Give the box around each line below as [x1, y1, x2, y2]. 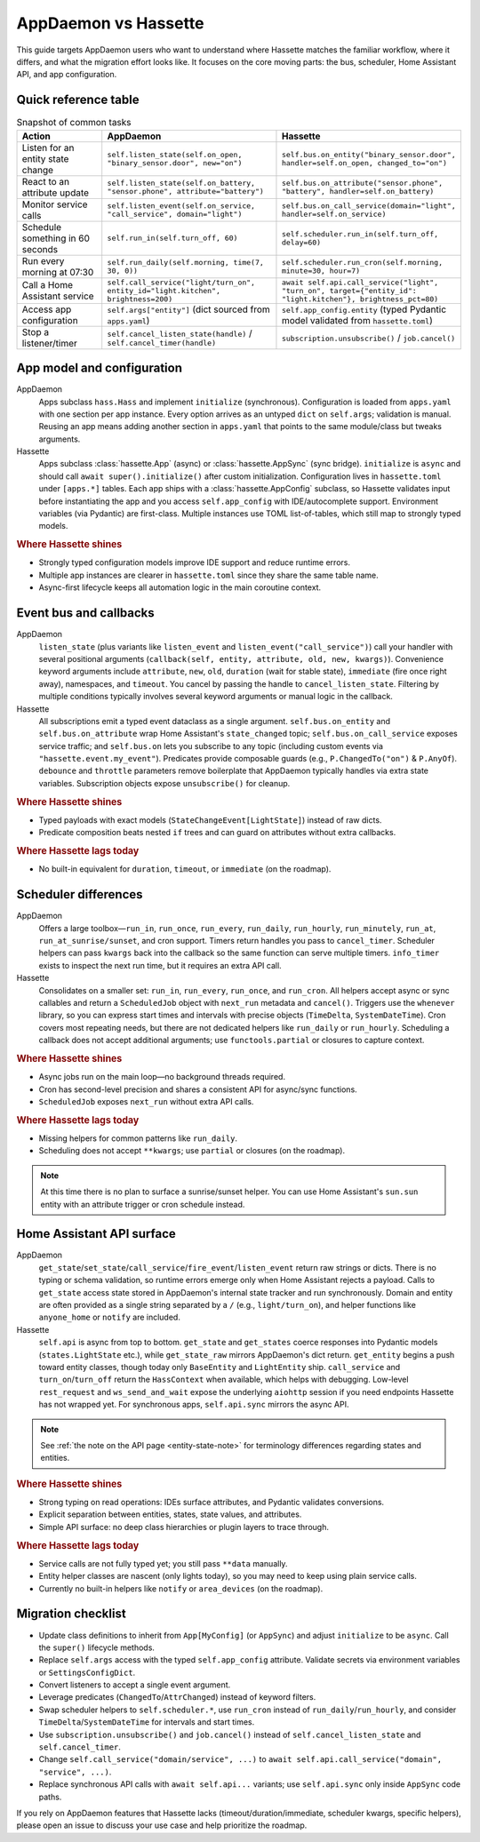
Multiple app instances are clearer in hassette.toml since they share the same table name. [38, 570, 379, 580]
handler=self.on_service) [281, 209, 387, 219]
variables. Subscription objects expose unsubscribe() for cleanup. [38, 777, 291, 788]
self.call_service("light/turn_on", [107, 277, 256, 287]
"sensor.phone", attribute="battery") [107, 187, 264, 195]
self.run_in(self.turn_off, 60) [107, 234, 238, 243]
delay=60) [281, 237, 322, 247]
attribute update [21, 187, 89, 199]
